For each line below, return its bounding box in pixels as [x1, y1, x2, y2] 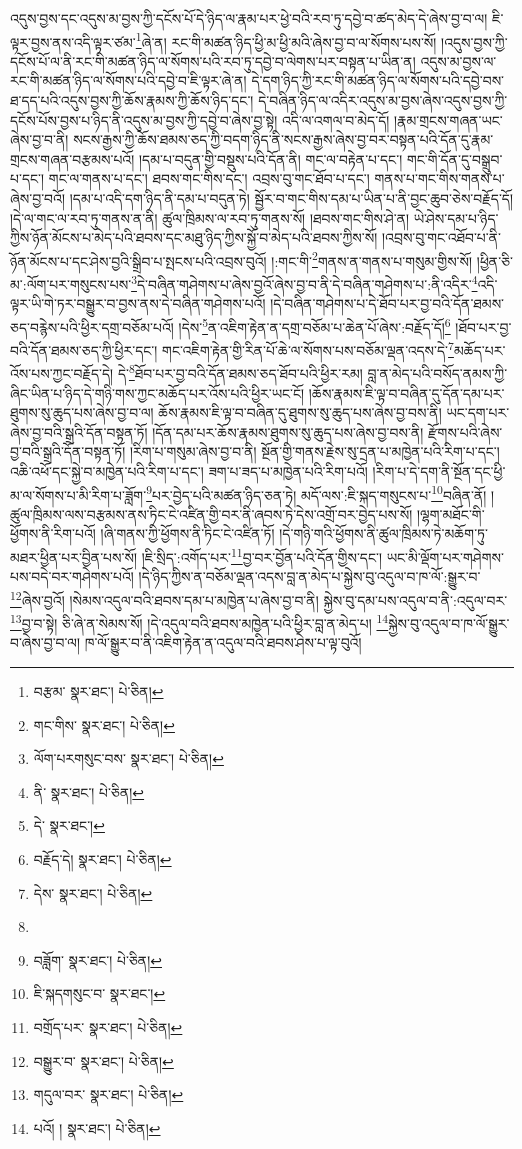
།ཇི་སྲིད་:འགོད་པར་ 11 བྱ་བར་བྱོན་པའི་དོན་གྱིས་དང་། [141, 544, 383, 567]
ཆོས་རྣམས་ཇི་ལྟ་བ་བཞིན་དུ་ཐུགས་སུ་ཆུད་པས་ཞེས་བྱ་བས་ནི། [158, 402, 442, 423]
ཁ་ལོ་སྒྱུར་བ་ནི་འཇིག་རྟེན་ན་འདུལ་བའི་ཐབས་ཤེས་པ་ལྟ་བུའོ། [84, 632, 362, 653]
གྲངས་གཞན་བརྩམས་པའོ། [10, 148, 135, 169]
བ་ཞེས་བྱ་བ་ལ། [10, 632, 81, 653]
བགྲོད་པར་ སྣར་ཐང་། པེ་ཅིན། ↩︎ [33, 1016, 183, 1037]
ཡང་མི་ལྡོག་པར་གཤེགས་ [386, 546, 504, 567]
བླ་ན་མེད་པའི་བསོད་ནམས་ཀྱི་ [367, 363, 508, 384]
